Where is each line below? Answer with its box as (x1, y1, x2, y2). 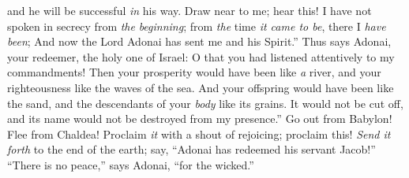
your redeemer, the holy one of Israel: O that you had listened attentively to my (7, 48, 395, 65)
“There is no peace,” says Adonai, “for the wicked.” (7, 156, 254, 172)
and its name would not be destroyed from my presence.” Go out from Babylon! (7, 110, 392, 127)
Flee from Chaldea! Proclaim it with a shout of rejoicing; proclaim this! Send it (7, 125, 391, 142)
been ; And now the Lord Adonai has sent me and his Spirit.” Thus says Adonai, (7, 33, 392, 50)
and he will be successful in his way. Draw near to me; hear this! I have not (7, 2, 372, 18)
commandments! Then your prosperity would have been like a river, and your (7, 64, 381, 80)
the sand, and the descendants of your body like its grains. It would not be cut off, (7, 95, 403, 111)
